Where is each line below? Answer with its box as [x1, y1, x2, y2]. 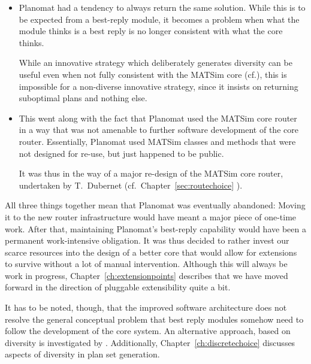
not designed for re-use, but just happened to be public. [19, 147, 224, 159]
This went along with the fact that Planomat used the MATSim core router [19, 111, 297, 124]
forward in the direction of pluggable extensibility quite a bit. [5, 281, 231, 293]
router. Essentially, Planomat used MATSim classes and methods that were [19, 135, 296, 147]
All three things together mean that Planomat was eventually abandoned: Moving [5, 199, 306, 211]
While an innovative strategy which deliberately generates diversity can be [19, 56, 292, 69]
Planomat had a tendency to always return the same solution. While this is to [19, 1, 306, 13]
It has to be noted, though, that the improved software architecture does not [5, 301, 287, 314]
